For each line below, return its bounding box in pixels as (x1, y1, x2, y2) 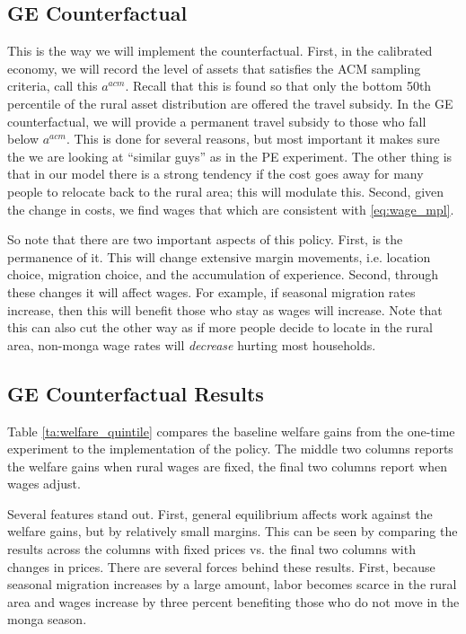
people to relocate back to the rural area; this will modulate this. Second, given (7, 181, 444, 200)
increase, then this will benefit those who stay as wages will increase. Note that (7, 300, 443, 319)
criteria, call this (7, 76, 98, 95)
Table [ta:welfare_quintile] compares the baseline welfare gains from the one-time (7, 421, 455, 440)
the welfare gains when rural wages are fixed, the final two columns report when (7, 456, 448, 475)
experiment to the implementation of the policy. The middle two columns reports (7, 439, 453, 458)
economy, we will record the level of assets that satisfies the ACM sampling (7, 58, 421, 77)
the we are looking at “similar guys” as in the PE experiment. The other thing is (7, 146, 453, 165)
